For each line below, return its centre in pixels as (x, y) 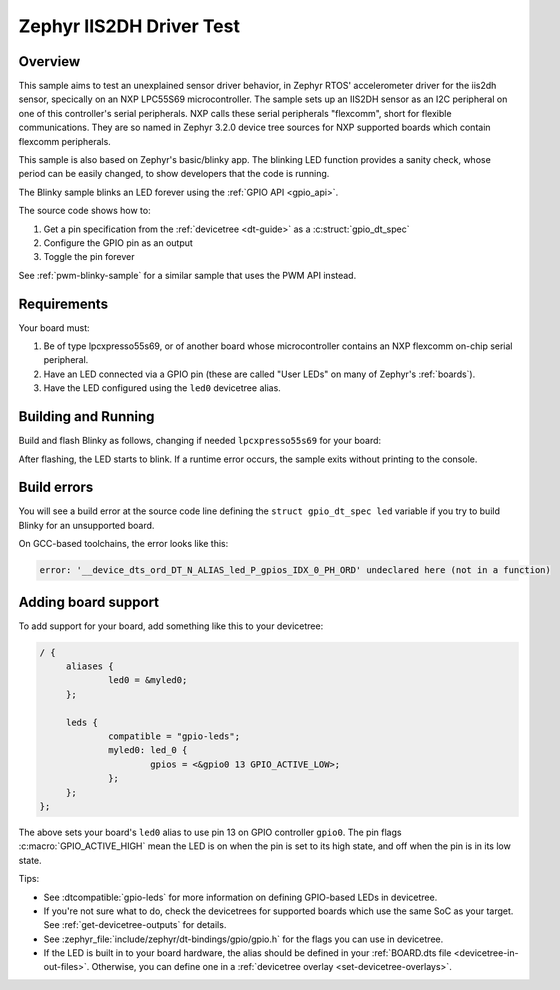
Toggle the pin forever (89, 257)
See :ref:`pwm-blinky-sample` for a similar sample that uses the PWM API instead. (187, 275)
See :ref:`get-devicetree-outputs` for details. (135, 925)
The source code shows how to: (84, 211)
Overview (49, 61)
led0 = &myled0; (148, 680)
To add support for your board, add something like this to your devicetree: (171, 626)
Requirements (63, 303)
